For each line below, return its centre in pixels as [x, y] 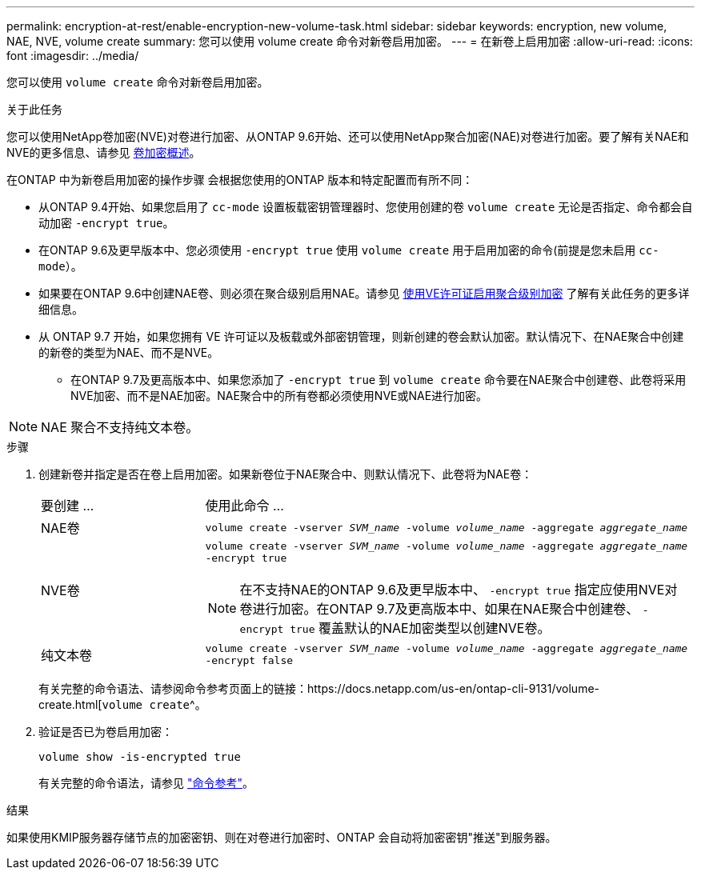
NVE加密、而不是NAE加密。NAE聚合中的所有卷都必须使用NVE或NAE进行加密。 [279, 396]
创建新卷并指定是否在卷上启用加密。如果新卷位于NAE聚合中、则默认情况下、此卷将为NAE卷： [286, 474]
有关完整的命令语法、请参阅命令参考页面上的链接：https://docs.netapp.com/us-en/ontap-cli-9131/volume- [319, 688]
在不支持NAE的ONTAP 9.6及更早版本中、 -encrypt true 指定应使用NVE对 [459, 590]
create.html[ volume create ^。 [122, 704]
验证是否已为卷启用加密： [106, 732]
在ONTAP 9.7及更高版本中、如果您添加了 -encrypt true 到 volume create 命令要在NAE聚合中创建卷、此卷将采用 [379, 380]
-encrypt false [249, 660]
